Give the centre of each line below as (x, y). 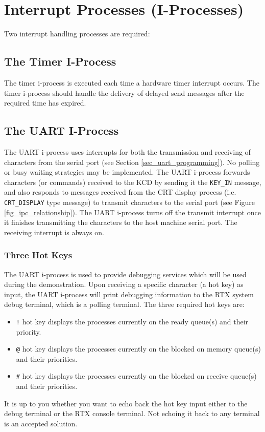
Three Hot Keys (38, 255)
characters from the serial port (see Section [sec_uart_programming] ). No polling (132, 162)
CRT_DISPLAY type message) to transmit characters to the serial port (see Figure (130, 202)
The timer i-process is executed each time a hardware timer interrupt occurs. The (132, 82)
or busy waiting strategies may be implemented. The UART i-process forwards (127, 172)
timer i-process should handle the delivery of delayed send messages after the (124, 92)
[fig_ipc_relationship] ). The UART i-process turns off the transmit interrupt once (132, 212)
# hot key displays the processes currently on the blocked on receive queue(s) (136, 376)
